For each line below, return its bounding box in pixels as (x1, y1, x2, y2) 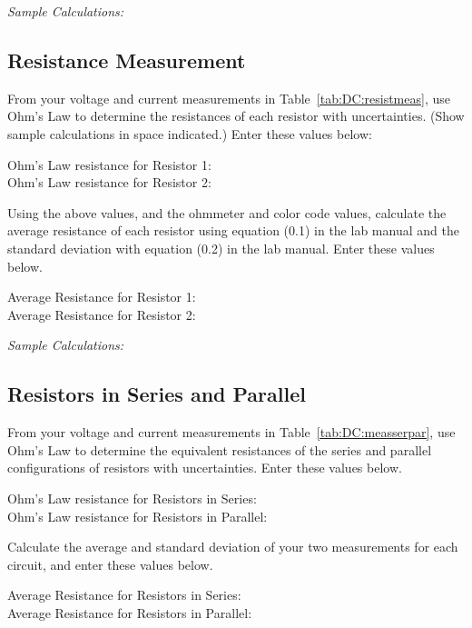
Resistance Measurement (7, 45, 246, 74)
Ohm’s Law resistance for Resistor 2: (7, 173, 211, 192)
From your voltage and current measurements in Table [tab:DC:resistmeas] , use (7, 88, 450, 107)
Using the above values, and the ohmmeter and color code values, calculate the (7, 203, 447, 222)
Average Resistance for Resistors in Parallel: (7, 603, 252, 622)
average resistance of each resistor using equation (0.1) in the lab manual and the (7, 221, 459, 240)
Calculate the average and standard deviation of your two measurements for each (7, 537, 458, 556)
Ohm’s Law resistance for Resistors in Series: (7, 488, 257, 507)
